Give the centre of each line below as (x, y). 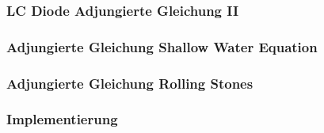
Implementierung (62, 119)
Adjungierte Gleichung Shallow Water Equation (162, 46)
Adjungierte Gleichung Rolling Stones (130, 83)
